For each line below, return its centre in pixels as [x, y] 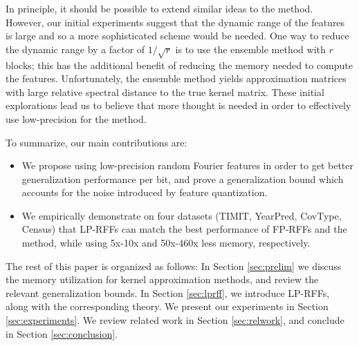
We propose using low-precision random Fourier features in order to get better [188, 165]
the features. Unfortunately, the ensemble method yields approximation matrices [176, 78]
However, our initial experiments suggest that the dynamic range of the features [175, 22]
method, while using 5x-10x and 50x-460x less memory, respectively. [166, 243]
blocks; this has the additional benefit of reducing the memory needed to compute [179, 65]
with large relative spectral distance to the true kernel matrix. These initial [165, 92]
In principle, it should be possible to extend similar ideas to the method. [159, 8]
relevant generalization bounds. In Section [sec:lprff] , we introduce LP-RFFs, [168, 292]
